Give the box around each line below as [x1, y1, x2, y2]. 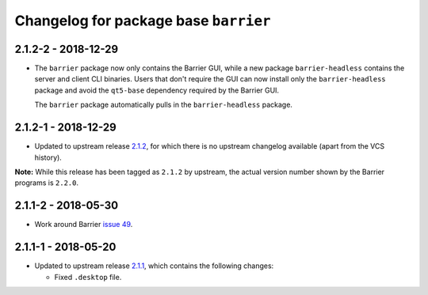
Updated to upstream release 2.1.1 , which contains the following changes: [34, 261, 274, 270]
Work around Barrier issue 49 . [34, 220, 133, 229]
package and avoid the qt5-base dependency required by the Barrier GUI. [34, 85, 280, 95]
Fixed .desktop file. [54, 272, 122, 282]
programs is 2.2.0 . [14, 178, 79, 187]
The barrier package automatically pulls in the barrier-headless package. [34, 100, 293, 110]
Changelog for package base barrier [14, 12, 271, 29]
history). [34, 153, 63, 162]
